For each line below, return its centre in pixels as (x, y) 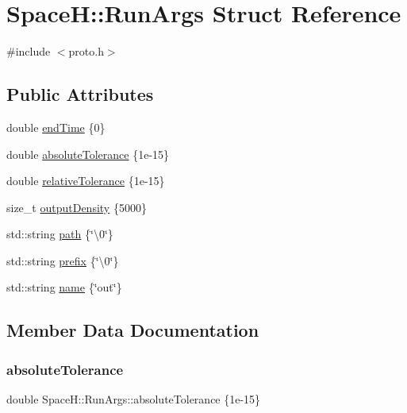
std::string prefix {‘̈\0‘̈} (63, 260)
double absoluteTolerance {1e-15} (88, 154)
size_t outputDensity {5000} (77, 207)
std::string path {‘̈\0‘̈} (60, 234)
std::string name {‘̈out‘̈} (64, 287)
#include (29, 51)
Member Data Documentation (133, 330)
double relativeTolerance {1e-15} (86, 181)
